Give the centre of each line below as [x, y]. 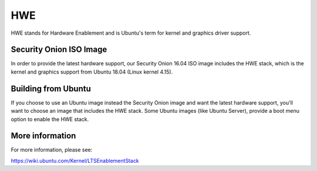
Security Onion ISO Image [59, 50]
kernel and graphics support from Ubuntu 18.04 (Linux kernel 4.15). [92, 72]
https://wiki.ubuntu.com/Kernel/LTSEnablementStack [75, 160]
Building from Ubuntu [51, 88]
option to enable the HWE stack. [50, 119]
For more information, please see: [52, 150]
